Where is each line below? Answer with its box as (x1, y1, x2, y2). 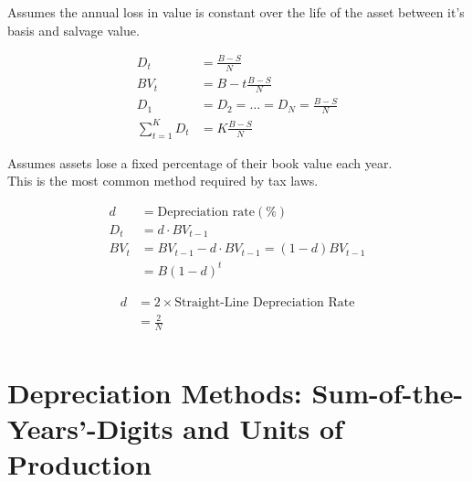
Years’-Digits (7, 409, 173, 446)
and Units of (183, 409, 343, 446)
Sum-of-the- (311, 373, 464, 411)
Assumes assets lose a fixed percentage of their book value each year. (7, 153, 393, 172)
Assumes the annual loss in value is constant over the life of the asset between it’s (7, 3, 465, 21)
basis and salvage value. (7, 20, 140, 39)
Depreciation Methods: (7, 373, 302, 411)
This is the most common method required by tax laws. (7, 171, 319, 190)
